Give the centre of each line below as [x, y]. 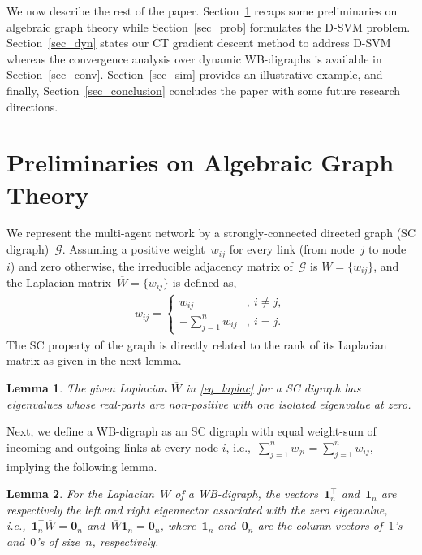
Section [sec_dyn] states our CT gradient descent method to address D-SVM [199, 43]
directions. [32, 106]
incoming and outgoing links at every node [113, 447]
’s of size [58, 541]
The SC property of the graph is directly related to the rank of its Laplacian [197, 344]
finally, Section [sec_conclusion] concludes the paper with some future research [204, 90]
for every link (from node [292, 249]
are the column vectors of [320, 525]
